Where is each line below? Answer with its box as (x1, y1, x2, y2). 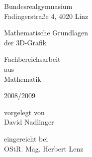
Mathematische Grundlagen (4, 27, 89, 38)
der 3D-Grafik (4, 37, 47, 47)
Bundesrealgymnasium (4, 1, 73, 11)
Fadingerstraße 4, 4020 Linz (4, 10, 89, 21)
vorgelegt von (4, 107, 45, 117)
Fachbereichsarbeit (4, 54, 61, 64)
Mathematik (4, 73, 41, 84)
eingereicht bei (4, 133, 48, 144)
